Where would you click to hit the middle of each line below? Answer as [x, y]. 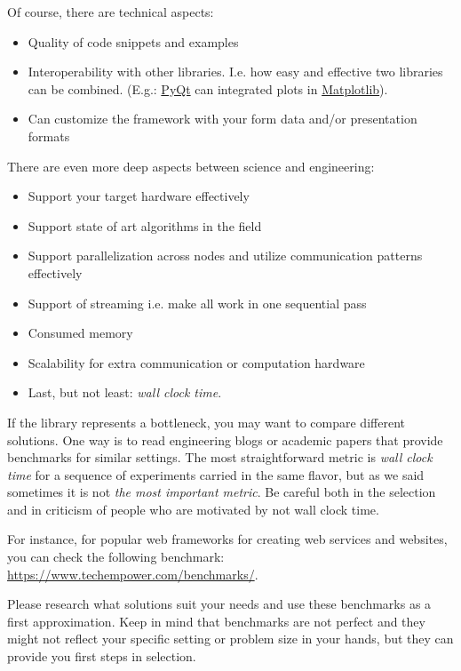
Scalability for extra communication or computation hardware [196, 362]
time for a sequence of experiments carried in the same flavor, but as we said [216, 474]
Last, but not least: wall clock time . [125, 392]
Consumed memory [80, 333]
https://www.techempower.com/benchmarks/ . [133, 574]
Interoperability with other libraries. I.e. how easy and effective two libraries [235, 72]
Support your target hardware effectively [139, 196]
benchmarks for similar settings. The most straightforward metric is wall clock [220, 457]
